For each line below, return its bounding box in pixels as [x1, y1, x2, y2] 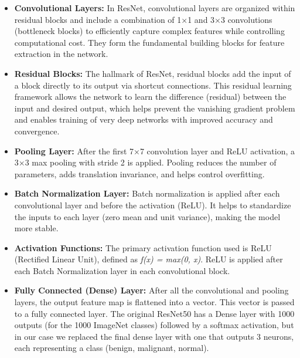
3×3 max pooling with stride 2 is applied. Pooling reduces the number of [14, 156, 277, 168]
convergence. [14, 124, 60, 137]
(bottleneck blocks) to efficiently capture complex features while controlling [14, 25, 285, 37]
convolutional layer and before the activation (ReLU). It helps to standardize [14, 198, 291, 211]
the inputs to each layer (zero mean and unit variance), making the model [14, 210, 281, 222]
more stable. [14, 222, 59, 234]
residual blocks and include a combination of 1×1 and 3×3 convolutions [14, 13, 272, 25]
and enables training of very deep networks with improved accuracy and [14, 113, 273, 126]
